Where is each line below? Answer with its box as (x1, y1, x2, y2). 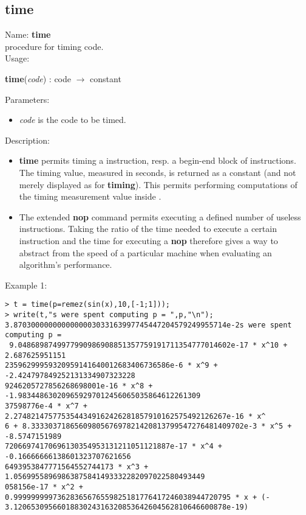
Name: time (5, 28, 51, 41)
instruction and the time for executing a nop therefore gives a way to (19, 234, 278, 247)
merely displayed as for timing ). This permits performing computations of (19, 178, 297, 191)
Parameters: (5, 93, 50, 105)
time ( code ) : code (5, 72, 72, 85)
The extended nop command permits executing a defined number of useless (19, 210, 301, 223)
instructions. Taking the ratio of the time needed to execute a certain (19, 222, 277, 235)
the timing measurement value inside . (19, 190, 161, 203)
